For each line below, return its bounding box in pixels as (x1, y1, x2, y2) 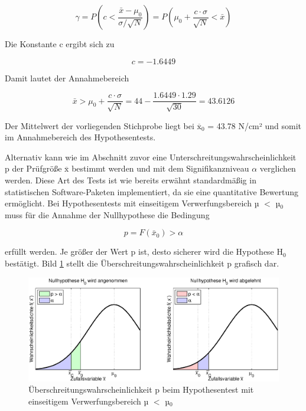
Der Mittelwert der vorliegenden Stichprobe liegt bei (5, 119, 194, 131)
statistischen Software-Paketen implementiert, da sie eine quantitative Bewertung (5, 185, 298, 198)
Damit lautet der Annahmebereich (5, 71, 129, 84)
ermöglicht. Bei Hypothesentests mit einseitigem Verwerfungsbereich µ (5, 197, 259, 209)
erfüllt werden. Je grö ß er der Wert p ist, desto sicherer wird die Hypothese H (5, 245, 284, 258)
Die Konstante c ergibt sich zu (5, 38, 115, 50)
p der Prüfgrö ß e (5, 162, 62, 175)
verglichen (259, 162, 296, 175)
